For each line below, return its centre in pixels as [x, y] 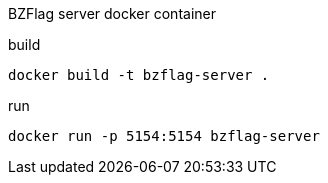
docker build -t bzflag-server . [139, 75]
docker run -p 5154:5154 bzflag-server [164, 136]
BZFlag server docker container [112, 13]
